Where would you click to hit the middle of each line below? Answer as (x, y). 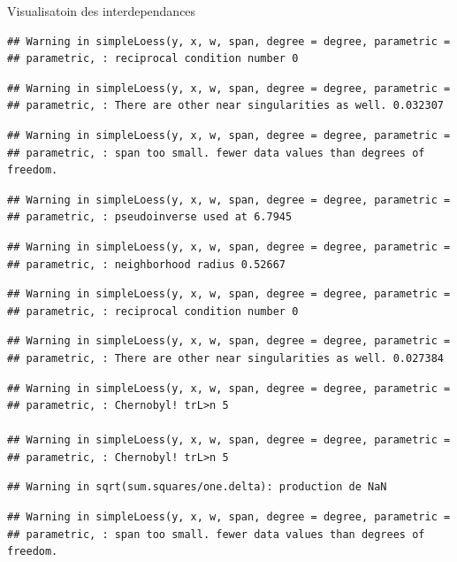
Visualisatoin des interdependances (102, 11)
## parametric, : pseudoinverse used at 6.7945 (150, 217)
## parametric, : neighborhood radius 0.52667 (146, 264)
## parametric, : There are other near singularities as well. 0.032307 (225, 106)
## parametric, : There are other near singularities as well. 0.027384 (225, 358)
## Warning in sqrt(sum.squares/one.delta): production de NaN (197, 487)
